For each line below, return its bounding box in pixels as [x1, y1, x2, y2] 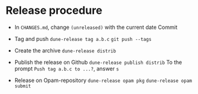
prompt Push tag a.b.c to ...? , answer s [14, 64, 119, 72]
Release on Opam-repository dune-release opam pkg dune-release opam [14, 77, 193, 84]
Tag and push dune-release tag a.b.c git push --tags [14, 35, 152, 42]
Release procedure [5, 4, 103, 17]
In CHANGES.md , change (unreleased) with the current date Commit [14, 23, 177, 31]
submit [14, 83, 31, 89]
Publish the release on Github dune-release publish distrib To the [14, 58, 182, 66]
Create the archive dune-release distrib [14, 46, 117, 54]
